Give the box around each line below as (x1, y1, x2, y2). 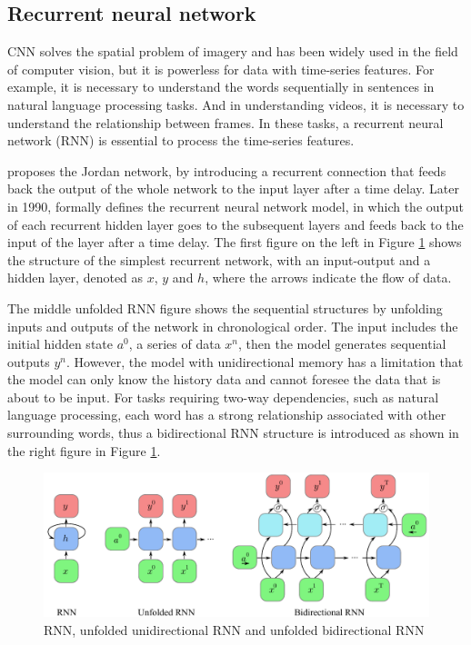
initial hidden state (7, 334, 113, 353)
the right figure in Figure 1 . (7, 441, 161, 460)
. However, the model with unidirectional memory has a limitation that (65, 352, 464, 371)
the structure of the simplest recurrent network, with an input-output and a (7, 250, 431, 269)
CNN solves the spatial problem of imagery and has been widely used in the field (7, 42, 458, 61)
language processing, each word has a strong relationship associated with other (7, 405, 446, 424)
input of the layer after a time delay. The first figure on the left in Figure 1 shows (7, 233, 462, 252)
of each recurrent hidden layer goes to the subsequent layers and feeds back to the (7, 214, 464, 233)
